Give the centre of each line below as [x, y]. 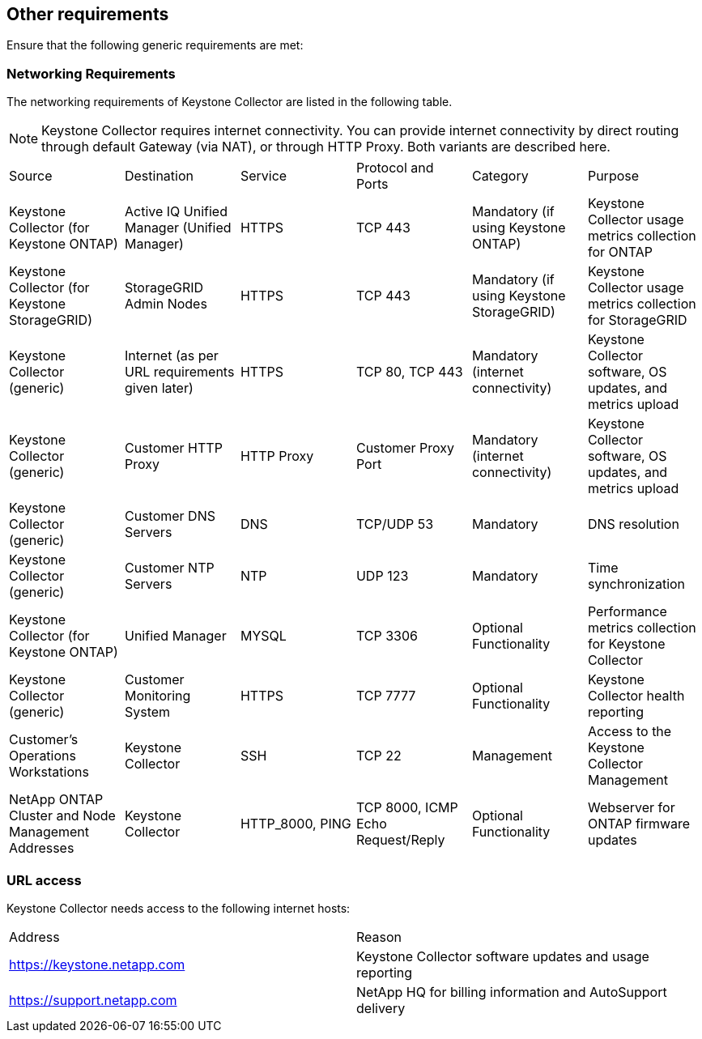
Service [264, 176]
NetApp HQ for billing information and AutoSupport [512, 992]
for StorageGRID [637, 320]
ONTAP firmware [639, 824]
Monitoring [157, 696]
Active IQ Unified [176, 212]
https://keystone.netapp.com [97, 964]
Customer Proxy [405, 448]
